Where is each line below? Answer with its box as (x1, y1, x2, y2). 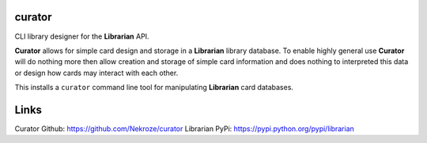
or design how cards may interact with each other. (14, 68, 179, 77)
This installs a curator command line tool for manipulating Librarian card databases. (14, 83, 294, 92)
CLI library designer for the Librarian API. (14, 32, 149, 41)
